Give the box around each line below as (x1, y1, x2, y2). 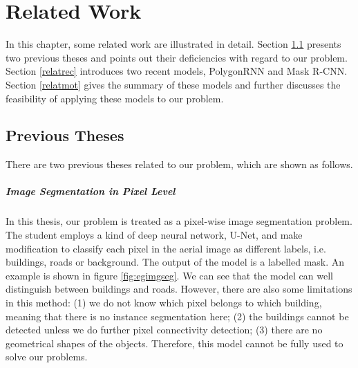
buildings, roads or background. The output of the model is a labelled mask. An (6, 255, 345, 269)
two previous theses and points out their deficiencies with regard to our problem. (6, 50, 348, 64)
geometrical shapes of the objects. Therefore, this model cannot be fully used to (6, 335, 343, 350)
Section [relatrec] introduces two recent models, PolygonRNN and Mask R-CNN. (6, 64, 348, 78)
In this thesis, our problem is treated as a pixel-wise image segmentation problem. (6, 214, 352, 228)
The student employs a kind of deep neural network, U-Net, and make (6, 228, 303, 242)
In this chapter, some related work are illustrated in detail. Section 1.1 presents (6, 37, 341, 51)
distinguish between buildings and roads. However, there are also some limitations (6, 282, 352, 296)
